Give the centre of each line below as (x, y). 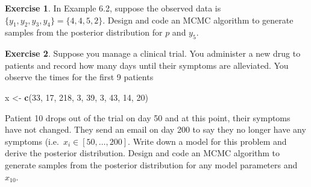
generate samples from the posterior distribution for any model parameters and (151, 164)
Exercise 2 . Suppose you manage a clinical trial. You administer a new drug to (153, 53)
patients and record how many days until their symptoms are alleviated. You (147, 65)
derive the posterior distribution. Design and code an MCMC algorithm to (143, 153)
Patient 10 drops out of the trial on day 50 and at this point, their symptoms (148, 117)
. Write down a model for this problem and (207, 141)
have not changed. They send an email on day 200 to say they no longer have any (155, 129)
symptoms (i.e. (32, 141)
